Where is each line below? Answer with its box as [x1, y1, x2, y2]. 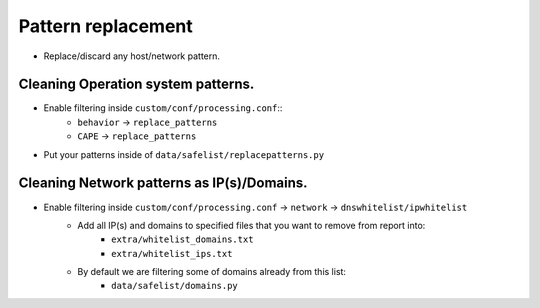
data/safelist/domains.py [111, 280, 239, 292]
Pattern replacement [18, 15, 194, 37]
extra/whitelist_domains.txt [111, 234, 254, 245]
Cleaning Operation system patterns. [18, 76, 255, 93]
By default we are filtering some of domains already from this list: [77, 266, 347, 278]
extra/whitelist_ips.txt [111, 248, 233, 259]
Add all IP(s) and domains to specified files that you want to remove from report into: [77, 219, 426, 231]
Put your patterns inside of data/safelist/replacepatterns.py [43, 148, 325, 160]
